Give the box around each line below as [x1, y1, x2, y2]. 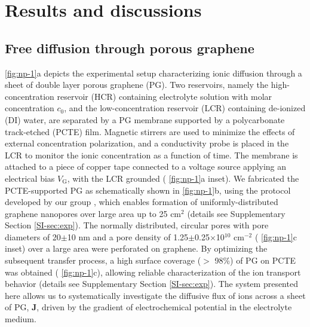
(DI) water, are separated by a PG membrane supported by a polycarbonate [5, 113, 285, 126]
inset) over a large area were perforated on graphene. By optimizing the [5, 242, 268, 255]
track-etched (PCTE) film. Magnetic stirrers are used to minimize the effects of [5, 125, 295, 137]
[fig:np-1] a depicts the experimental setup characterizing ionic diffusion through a [5, 66, 302, 79]
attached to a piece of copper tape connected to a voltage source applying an [5, 160, 287, 173]
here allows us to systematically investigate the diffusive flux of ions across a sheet [5, 289, 306, 301]
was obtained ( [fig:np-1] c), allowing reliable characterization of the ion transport [5, 265, 301, 278]
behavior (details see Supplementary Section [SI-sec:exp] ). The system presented [5, 277, 298, 290]
